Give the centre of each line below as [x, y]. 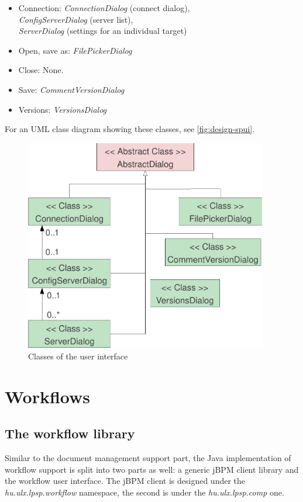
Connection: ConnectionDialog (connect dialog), [104, 8]
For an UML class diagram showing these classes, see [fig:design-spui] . [130, 129]
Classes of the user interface [78, 356]
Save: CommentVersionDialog [71, 89]
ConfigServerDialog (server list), [76, 19]
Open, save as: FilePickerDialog [75, 50]
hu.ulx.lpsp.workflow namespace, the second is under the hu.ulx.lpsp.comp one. [144, 492]
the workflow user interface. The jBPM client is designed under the [125, 481]
